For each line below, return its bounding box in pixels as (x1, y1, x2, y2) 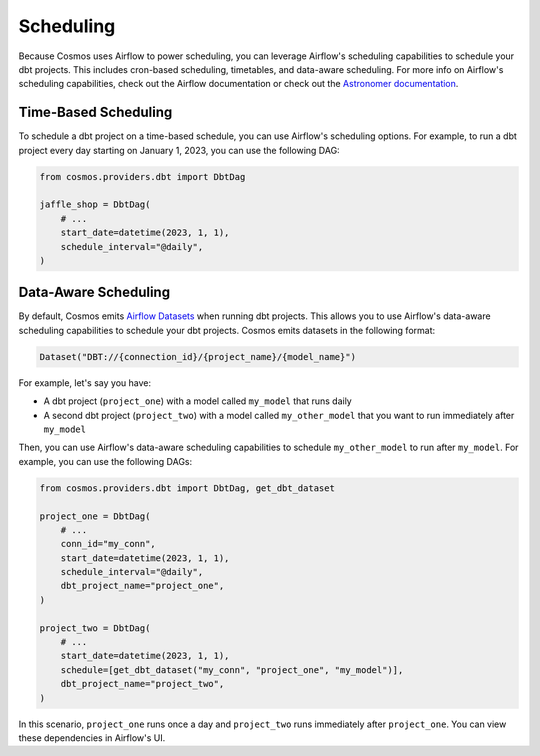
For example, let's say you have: (18, 376, 152, 389)
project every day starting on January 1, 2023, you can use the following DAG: (18, 144, 340, 156)
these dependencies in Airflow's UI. (18, 731, 166, 744)
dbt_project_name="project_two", (60, 678, 225, 690)
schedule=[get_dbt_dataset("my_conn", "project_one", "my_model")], (60, 664, 404, 675)
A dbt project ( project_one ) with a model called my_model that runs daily (43, 395, 352, 407)
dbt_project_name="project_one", (60, 580, 225, 592)
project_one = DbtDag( (39, 510, 151, 522)
